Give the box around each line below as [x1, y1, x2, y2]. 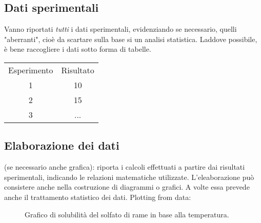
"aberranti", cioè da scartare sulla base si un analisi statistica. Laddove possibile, [4, 33, 257, 44]
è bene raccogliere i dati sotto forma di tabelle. [4, 44, 151, 54]
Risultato [61, 64, 94, 76]
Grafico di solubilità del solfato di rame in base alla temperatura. [25, 209, 229, 219]
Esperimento [8, 64, 53, 76]
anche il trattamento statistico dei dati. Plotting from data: [4, 191, 191, 202]
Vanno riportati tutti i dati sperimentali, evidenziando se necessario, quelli [4, 24, 237, 34]
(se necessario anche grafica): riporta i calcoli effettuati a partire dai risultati [4, 161, 245, 172]
